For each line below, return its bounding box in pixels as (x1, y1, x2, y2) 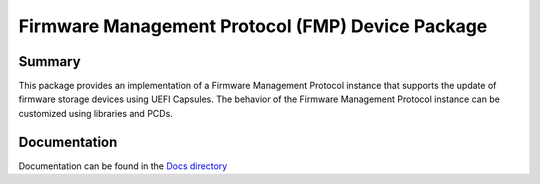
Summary (18, 53, 81, 70)
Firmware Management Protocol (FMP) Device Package (18, 15, 488, 37)
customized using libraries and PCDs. (18, 107, 174, 119)
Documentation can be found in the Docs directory (18, 160, 228, 172)
